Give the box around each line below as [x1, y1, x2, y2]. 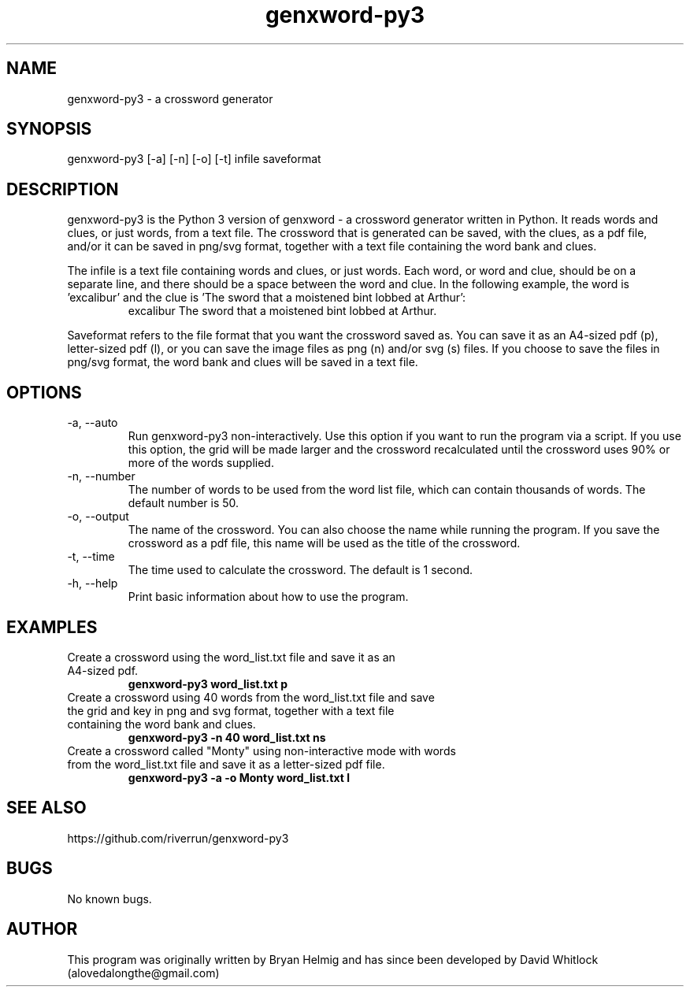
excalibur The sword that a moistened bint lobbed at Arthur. [128, 304, 437, 318]
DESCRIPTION [6, 179, 119, 199]
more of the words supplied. [128, 456, 274, 470]
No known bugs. [67, 891, 152, 906]
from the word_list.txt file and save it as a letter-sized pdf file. [67, 757, 385, 771]
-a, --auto [67, 416, 118, 430]
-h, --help [67, 576, 118, 591]
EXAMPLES [6, 617, 98, 637]
